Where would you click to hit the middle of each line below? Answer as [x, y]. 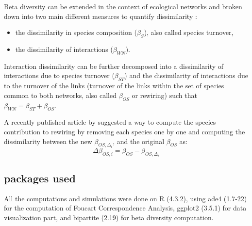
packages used [40, 178]
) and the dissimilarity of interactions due [186, 75]
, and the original [139, 141]
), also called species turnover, [189, 32]
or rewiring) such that [164, 95]
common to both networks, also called [60, 95]
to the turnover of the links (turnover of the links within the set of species [114, 86]
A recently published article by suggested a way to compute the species [110, 122]
